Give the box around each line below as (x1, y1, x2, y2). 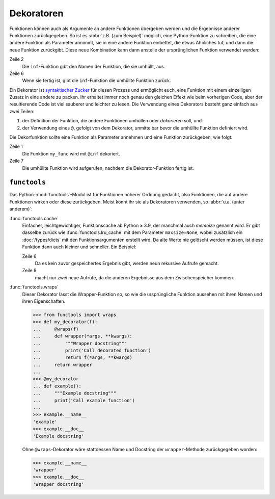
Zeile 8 (22, 268, 37, 274)
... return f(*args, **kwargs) (33, 355, 132, 360)
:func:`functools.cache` (9, 215, 59, 221)
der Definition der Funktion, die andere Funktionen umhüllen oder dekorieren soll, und (22, 118, 202, 124)
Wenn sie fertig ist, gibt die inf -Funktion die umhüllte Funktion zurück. (22, 77, 171, 84)
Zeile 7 (9, 158, 24, 164)
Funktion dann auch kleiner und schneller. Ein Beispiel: (22, 244, 137, 250)
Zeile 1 (9, 143, 23, 150)
